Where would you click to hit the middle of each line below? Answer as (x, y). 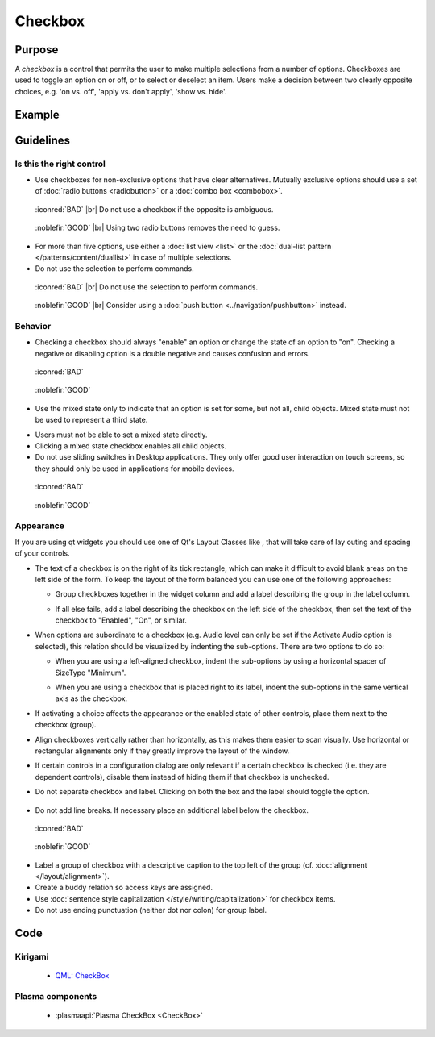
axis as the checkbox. (91, 698)
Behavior (33, 326)
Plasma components (56, 996)
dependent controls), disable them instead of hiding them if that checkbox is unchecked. (182, 777)
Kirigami (32, 957)
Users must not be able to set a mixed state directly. (122, 435)
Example (37, 114)
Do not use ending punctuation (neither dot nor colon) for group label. (151, 910)
